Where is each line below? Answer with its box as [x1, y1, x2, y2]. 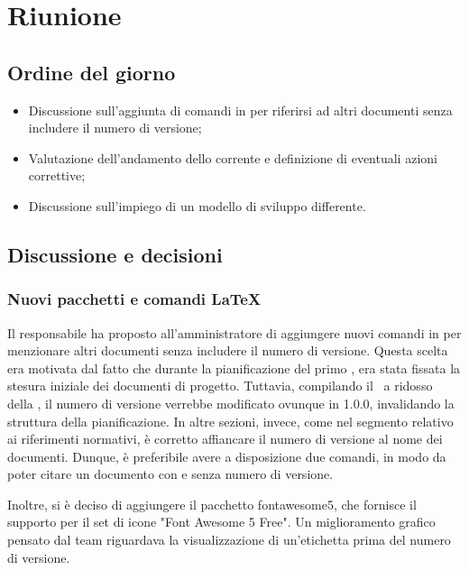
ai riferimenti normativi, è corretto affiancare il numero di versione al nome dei [7, 429, 443, 448]
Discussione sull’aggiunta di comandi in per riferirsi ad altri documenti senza [28, 100, 453, 119]
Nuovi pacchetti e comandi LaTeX [7, 288, 262, 310]
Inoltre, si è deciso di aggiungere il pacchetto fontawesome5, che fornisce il [7, 494, 417, 513]
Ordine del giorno [7, 58, 176, 86]
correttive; [28, 166, 86, 185]
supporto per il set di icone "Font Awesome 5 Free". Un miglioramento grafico [7, 512, 436, 531]
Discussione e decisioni [7, 240, 223, 268]
